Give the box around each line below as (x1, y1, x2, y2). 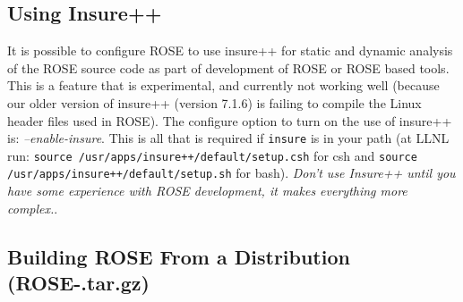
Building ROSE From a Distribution (7, 242, 350, 270)
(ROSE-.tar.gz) (7, 269, 150, 297)
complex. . (7, 198, 58, 217)
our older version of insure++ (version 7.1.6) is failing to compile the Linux (7, 93, 422, 112)
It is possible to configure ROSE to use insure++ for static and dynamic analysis (7, 41, 453, 60)
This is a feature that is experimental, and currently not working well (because (7, 76, 440, 95)
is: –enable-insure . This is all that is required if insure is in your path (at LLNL (7, 129, 450, 147)
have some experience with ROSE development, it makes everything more (7, 181, 407, 200)
